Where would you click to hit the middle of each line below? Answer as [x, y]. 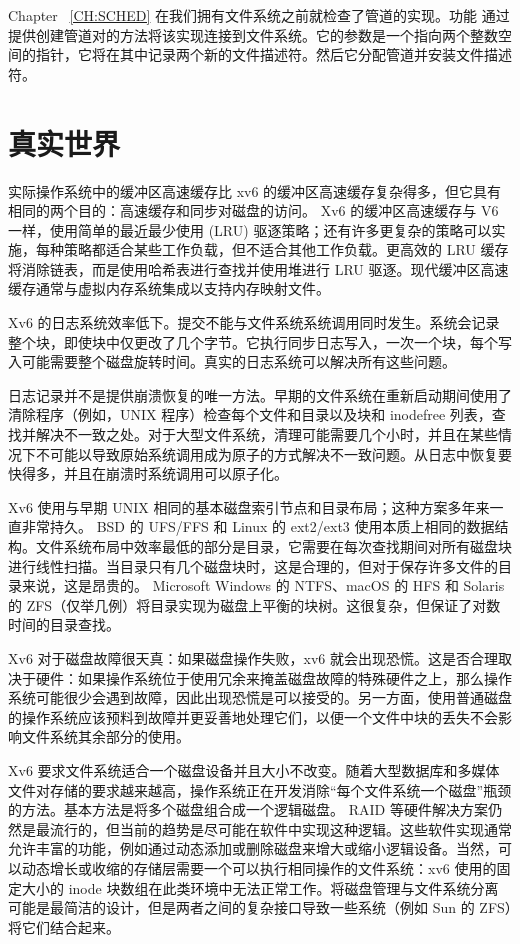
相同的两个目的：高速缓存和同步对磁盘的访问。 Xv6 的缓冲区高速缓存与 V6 [253, 210]
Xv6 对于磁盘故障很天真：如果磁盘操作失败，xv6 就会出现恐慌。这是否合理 [253, 657]
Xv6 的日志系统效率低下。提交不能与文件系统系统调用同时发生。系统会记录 [254, 322]
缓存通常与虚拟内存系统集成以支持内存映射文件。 [169, 288]
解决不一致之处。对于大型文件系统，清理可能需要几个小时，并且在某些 [266, 434]
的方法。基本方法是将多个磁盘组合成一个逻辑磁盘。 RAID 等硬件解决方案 [248, 809]
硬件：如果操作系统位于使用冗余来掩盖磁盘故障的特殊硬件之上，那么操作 [273, 677]
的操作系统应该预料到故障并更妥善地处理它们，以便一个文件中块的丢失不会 [253, 716]
